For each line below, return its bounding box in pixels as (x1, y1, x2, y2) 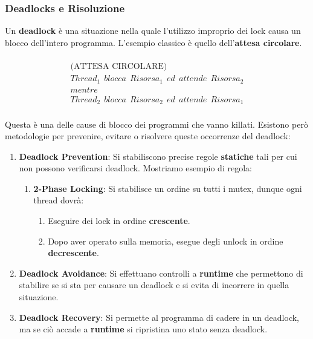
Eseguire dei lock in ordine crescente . (48, 214, 190, 227)
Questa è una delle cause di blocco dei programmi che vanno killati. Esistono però (5, 117, 308, 130)
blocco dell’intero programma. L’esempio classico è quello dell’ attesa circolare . (5, 36, 302, 48)
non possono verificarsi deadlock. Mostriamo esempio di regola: (19, 162, 252, 174)
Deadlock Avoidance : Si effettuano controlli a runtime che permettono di (19, 266, 303, 279)
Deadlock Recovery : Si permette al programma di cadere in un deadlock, (19, 311, 299, 323)
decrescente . (48, 246, 99, 259)
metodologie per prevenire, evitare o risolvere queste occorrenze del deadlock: (5, 130, 291, 142)
